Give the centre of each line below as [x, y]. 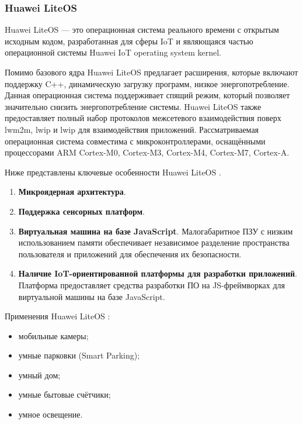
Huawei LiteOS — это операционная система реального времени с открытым [142, 30]
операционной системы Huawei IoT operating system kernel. [113, 52]
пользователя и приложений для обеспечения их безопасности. [130, 254]
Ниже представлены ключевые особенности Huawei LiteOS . [113, 172]
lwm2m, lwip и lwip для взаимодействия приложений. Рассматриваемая [132, 129]
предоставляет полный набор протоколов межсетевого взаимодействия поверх [143, 118]
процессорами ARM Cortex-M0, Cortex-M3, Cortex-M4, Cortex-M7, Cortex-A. [147, 152]
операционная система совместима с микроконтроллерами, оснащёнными [135, 141]
